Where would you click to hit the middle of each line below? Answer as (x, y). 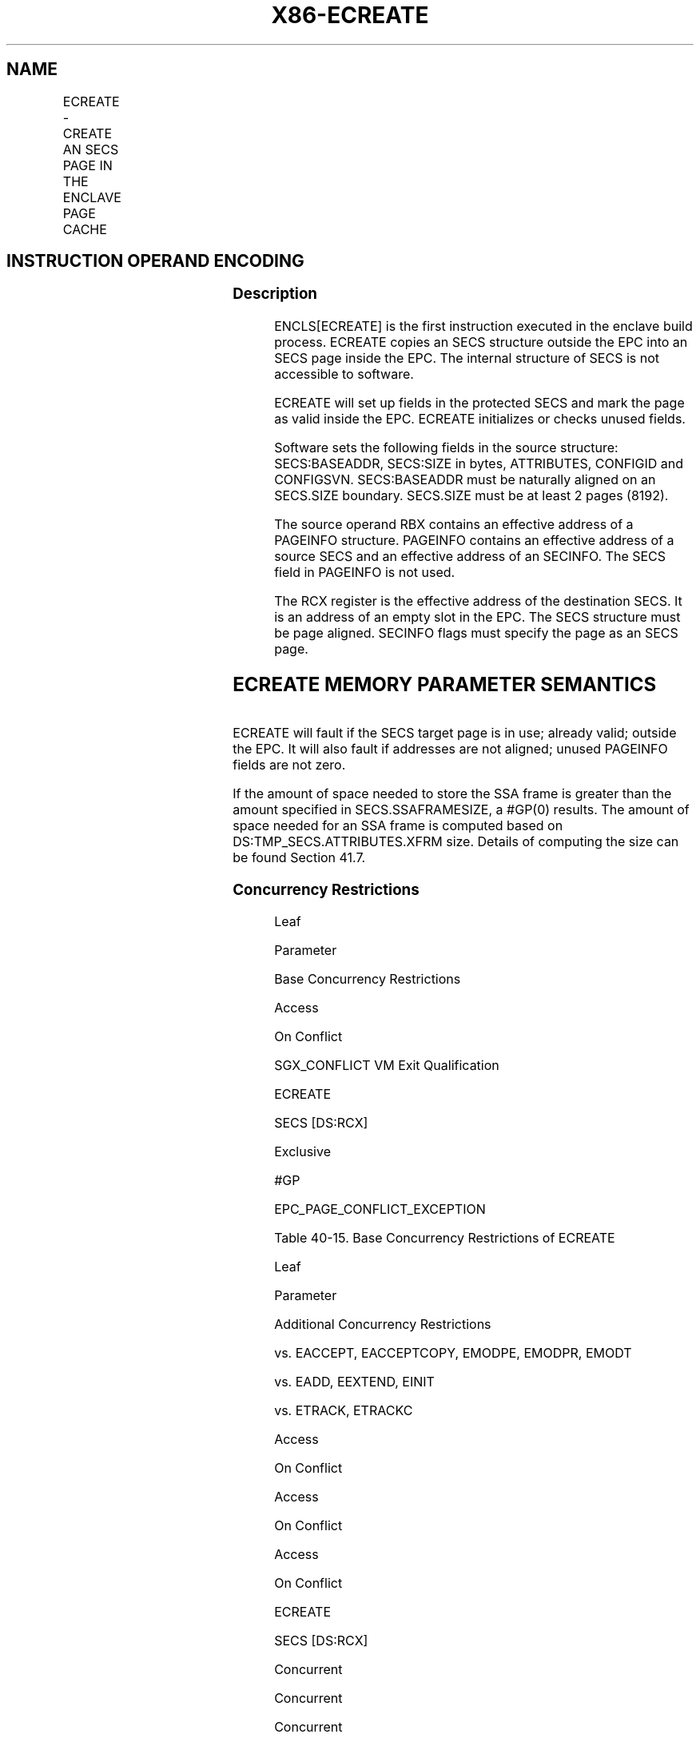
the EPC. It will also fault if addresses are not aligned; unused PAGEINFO (450, 748)
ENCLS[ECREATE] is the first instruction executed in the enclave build (483, 326)
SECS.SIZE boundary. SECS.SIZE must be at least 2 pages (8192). (471, 496)
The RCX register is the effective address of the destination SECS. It (478, 601)
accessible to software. (344, 374)
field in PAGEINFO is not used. (365, 573)
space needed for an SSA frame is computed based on (398, 825)
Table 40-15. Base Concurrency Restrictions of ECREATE (445, 1238)
